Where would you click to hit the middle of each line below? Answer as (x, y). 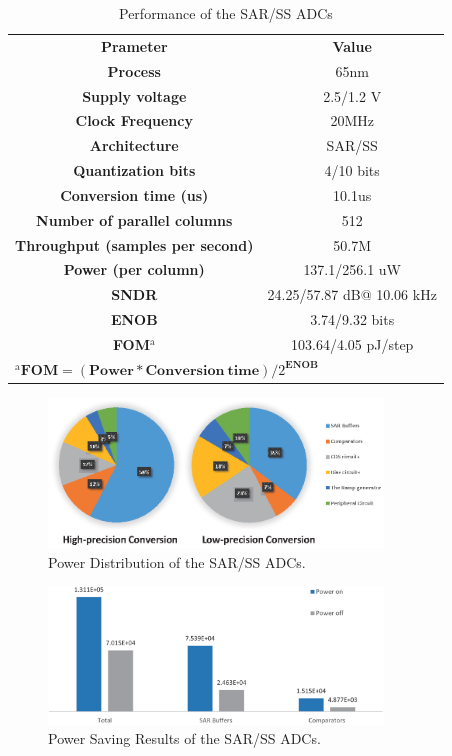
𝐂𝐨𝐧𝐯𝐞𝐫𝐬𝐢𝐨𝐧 (185, 370)
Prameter (134, 45)
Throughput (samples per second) (134, 244)
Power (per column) (134, 269)
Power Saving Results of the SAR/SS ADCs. (184, 738)
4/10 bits (352, 170)
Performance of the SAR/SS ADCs (226, 13)
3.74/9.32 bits (352, 319)
